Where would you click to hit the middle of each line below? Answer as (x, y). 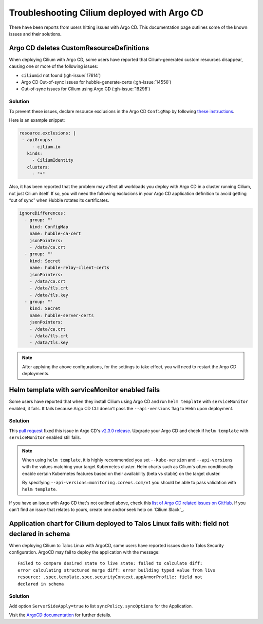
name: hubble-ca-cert (55, 234)
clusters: (39, 167)
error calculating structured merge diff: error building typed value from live (117, 570)
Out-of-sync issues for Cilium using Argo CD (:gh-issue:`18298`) (86, 89)
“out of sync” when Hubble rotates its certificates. (59, 200)
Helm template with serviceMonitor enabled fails (85, 390)
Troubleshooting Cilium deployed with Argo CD (106, 13)
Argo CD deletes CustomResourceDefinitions (79, 48)
